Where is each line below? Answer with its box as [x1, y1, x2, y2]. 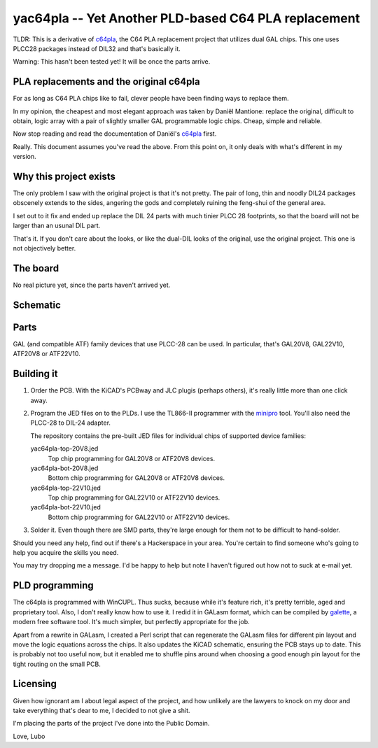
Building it [13, 368, 58, 380]
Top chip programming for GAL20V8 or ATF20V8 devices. [48, 454, 216, 463]
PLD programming [13, 579, 94, 591]
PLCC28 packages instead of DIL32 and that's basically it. [13, 44, 181, 52]
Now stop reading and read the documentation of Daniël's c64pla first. [13, 129, 217, 138]
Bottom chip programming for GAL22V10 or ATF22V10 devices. [48, 513, 230, 521]
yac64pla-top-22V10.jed [30, 484, 101, 492]
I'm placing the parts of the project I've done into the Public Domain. [13, 719, 210, 728]
